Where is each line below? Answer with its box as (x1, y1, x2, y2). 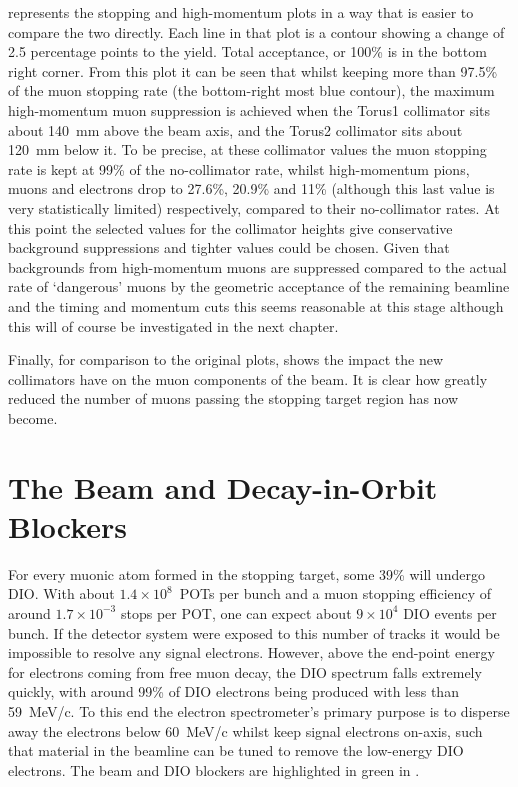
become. (8, 407, 58, 428)
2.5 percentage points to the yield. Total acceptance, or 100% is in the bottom (8, 41, 487, 62)
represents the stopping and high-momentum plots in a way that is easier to (8, 2, 474, 22)
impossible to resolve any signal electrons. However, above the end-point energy (8, 642, 496, 663)
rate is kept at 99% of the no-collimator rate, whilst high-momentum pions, (8, 158, 470, 179)
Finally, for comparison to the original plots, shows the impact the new (8, 349, 444, 370)
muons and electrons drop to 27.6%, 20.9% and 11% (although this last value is (8, 178, 495, 199)
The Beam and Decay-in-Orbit (8, 466, 438, 507)
